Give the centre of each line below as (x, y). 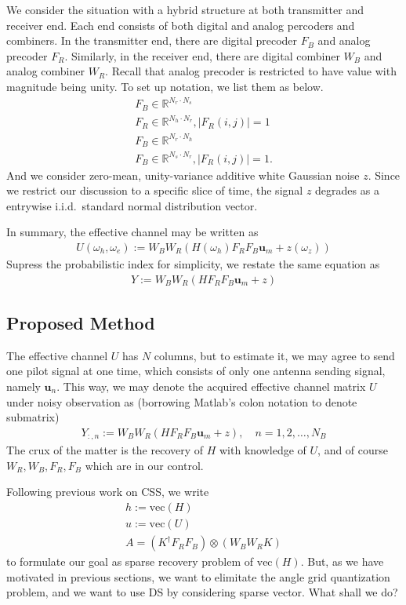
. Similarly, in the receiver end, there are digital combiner (202, 55)
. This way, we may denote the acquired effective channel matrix (211, 386)
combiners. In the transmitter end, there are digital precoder (152, 40)
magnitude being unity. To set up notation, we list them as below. (165, 86)
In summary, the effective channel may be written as (132, 232)
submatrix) (33, 417)
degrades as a (347, 190)
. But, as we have (342, 561)
